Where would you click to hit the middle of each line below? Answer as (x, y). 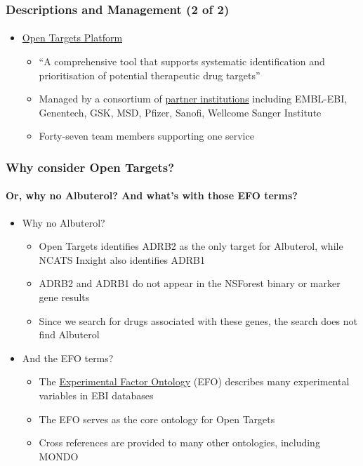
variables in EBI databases (96, 395)
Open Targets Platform (72, 38)
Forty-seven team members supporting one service (146, 136)
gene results (64, 297)
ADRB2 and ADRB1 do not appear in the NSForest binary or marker (190, 283)
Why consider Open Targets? (90, 167)
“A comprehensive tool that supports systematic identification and (182, 61)
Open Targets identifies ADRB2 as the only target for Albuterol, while (191, 246)
